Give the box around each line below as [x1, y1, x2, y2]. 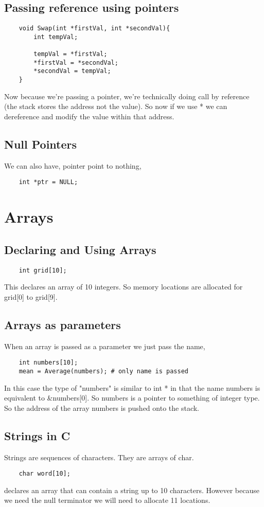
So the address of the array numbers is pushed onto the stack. [4, 402, 199, 413]
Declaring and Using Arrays [4, 241, 156, 257]
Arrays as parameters [4, 316, 121, 332]
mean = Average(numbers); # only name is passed [19, 367, 188, 375]
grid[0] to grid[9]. [4, 291, 58, 302]
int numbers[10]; [19, 359, 78, 367]
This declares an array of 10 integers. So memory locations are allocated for [4, 281, 243, 292]
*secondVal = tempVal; [33, 67, 111, 75]
